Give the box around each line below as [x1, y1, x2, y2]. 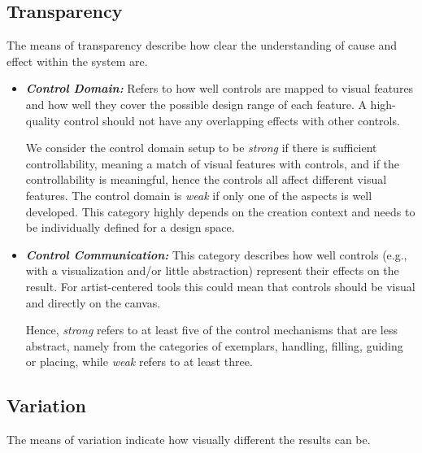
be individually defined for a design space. [25, 219, 235, 236]
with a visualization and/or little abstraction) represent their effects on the [25, 262, 399, 279]
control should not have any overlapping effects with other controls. [63, 111, 400, 128]
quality [25, 111, 61, 128]
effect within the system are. [7, 52, 148, 69]
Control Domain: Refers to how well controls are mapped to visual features [25, 80, 414, 97]
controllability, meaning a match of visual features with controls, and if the [25, 155, 400, 172]
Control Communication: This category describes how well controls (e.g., [25, 246, 407, 263]
